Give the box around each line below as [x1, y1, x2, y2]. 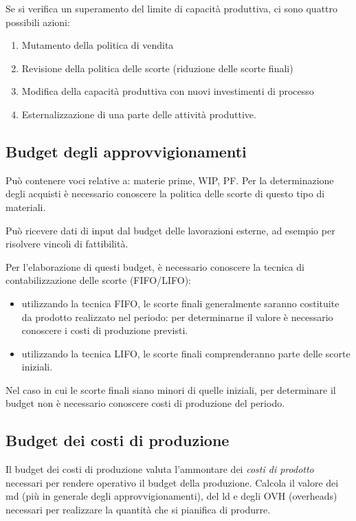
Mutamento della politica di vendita [21, 38, 174, 52]
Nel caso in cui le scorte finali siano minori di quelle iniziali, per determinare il [5, 382, 336, 397]
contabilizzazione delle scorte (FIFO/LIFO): [5, 273, 191, 287]
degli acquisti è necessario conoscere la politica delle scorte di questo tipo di [5, 186, 325, 201]
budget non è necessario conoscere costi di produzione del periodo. [5, 396, 285, 410]
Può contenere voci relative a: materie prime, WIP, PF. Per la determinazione [5, 173, 334, 187]
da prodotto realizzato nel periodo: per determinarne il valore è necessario [21, 309, 333, 324]
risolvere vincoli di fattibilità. [5, 236, 129, 251]
